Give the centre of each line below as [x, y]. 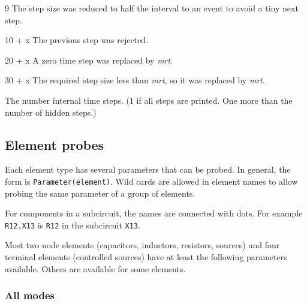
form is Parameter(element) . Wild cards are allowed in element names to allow [151, 181]
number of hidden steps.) [51, 112]
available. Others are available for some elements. [95, 268]
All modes [30, 295]
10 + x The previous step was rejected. [77, 40]
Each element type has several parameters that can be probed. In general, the [148, 169]
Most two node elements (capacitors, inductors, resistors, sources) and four [142, 245]
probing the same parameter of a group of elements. [100, 193]
